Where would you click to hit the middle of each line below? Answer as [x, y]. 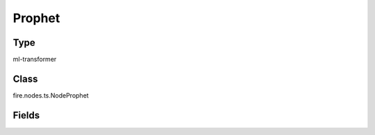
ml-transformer [35, 60]
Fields [26, 115]
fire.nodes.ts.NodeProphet [51, 95]
